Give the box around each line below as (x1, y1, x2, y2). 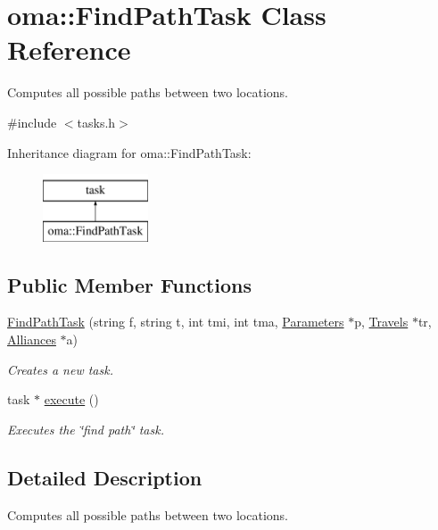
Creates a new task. (7, 360, 113, 378)
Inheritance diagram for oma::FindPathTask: (7, 143, 252, 161)
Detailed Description (7, 463, 202, 491)
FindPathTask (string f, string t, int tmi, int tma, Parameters (7, 312, 344, 331)
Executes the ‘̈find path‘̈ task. (7, 419, 164, 438)
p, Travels (354, 312, 409, 331)
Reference (7, 31, 131, 68)
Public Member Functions (7, 270, 252, 298)
